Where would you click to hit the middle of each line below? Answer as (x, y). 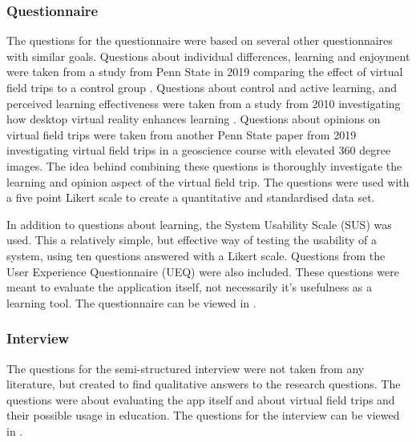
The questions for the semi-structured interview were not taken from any (186, 368)
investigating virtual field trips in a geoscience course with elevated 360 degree (199, 150)
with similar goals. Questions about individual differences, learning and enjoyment (208, 56)
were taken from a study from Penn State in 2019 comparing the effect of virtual (205, 72)
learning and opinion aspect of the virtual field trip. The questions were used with (208, 181)
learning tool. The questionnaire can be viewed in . (131, 302)
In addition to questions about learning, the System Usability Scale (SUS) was (199, 224)
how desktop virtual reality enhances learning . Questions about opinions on (194, 119)
